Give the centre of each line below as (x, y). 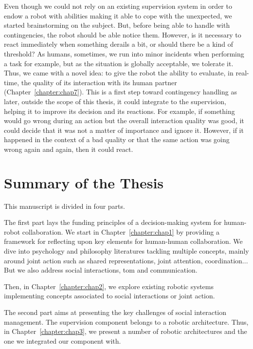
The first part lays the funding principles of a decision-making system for (113, 222)
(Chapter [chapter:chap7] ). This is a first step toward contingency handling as (120, 92)
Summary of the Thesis (84, 182)
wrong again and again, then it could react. (69, 149)
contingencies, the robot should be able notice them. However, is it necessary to (123, 34)
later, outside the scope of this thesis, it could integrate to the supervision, (115, 101)
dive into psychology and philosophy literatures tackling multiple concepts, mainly (126, 251)
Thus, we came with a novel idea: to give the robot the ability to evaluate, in (119, 73)
